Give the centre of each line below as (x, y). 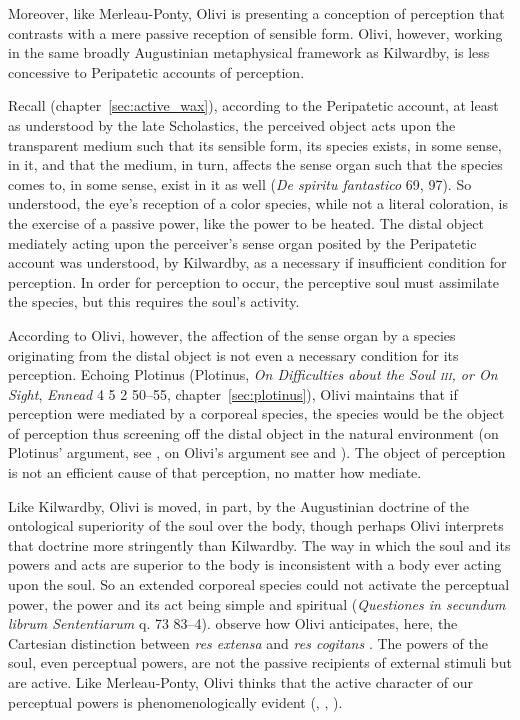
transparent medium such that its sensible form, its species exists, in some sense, (255, 144)
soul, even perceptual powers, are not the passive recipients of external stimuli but (260, 662)
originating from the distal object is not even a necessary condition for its (233, 354)
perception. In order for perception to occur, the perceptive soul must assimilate (253, 281)
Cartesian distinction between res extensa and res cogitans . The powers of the (248, 642)
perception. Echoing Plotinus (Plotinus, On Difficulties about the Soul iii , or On (253, 374)
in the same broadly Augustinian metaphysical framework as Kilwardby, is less (249, 52)
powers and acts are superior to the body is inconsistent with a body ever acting (255, 564)
